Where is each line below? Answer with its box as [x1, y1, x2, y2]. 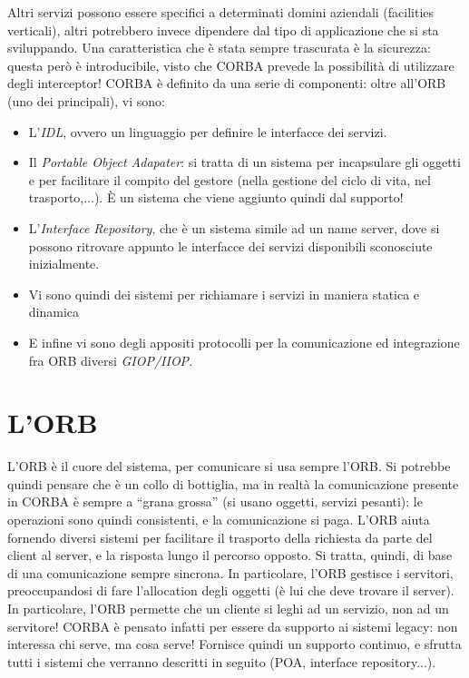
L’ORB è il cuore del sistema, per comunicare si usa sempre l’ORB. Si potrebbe [7, 457, 451, 476]
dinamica [28, 302, 80, 321]
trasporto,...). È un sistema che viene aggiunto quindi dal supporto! [28, 188, 404, 207]
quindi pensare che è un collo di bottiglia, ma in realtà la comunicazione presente [7, 474, 459, 493]
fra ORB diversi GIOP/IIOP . [28, 350, 193, 369]
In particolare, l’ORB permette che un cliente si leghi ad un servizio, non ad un [7, 598, 449, 617]
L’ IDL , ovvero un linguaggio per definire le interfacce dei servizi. [28, 122, 387, 141]
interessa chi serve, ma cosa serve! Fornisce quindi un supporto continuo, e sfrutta [7, 634, 462, 653]
